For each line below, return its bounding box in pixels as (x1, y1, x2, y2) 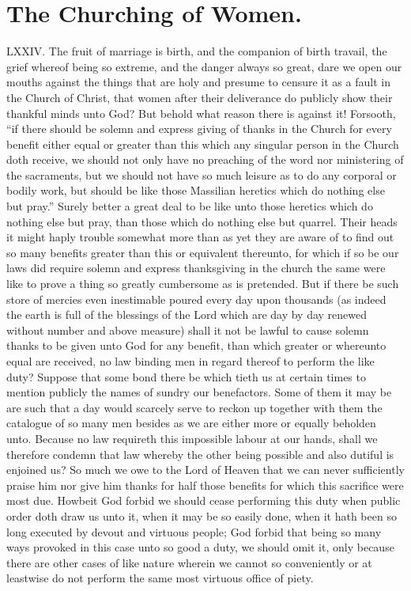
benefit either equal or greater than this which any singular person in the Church (6, 135, 399, 152)
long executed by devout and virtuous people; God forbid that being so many (6, 523, 382, 540)
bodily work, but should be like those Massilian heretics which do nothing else (6, 182, 385, 199)
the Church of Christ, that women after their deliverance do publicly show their (6, 89, 393, 105)
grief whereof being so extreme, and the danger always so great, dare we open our (6, 58, 402, 74)
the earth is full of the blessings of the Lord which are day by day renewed (6, 306, 368, 323)
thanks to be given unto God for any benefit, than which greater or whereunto (6, 337, 386, 354)
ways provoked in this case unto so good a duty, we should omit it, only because (6, 539, 394, 555)
